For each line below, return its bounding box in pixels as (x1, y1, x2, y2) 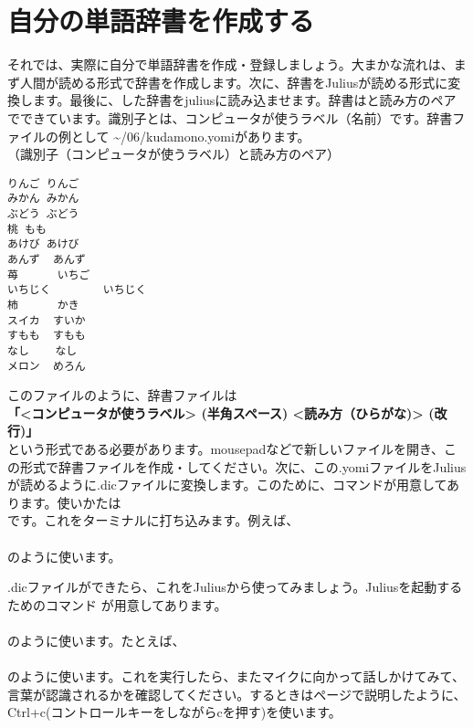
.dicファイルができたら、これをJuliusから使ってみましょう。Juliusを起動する (7, 577, 463, 596)
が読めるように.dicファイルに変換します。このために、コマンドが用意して (7, 475, 447, 494)
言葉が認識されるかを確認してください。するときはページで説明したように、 (7, 684, 467, 703)
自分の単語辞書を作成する (7, 2, 315, 39)
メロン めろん (7, 359, 86, 373)
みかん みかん (7, 192, 79, 206)
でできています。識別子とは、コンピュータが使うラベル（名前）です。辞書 (7, 108, 453, 127)
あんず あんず (7, 252, 86, 266)
